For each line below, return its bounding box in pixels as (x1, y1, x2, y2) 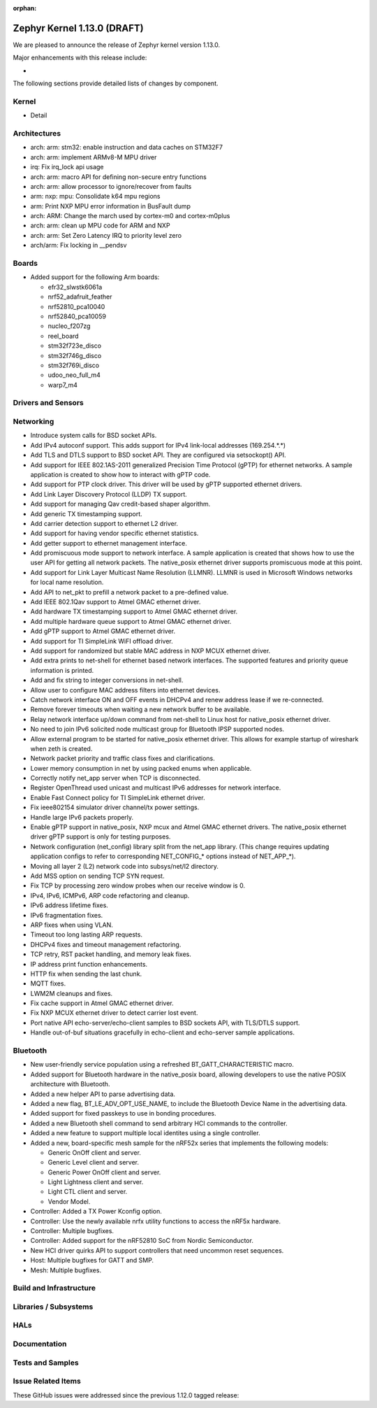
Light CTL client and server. (47, 1188, 128, 1196)
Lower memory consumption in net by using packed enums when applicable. (30, 764, 252, 772)
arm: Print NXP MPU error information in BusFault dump (30, 201, 191, 210)
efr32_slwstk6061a (47, 283, 103, 291)
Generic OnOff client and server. (47, 1148, 141, 1157)
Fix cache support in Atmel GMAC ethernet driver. (30, 999, 174, 1007)
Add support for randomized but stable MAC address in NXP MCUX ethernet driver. (30, 647, 271, 655)
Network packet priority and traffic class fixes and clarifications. (30, 754, 216, 762)
